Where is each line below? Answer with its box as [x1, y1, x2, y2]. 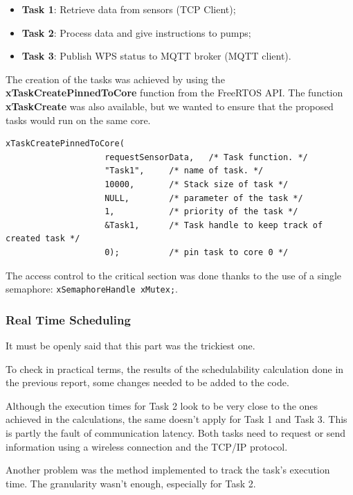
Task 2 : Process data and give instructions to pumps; [21, 25, 251, 40]
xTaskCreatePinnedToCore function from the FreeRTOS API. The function [6, 85, 343, 100]
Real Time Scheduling [6, 311, 131, 328]
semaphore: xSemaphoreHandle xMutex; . [6, 281, 178, 296]
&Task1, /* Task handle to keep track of [105, 220, 323, 230]
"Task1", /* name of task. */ [105, 166, 264, 176]
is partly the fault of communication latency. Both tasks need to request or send [6, 425, 346, 440]
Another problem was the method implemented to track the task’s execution [6, 462, 330, 477]
